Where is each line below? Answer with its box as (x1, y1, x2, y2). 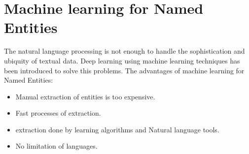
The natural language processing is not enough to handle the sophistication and (4, 46, 245, 56)
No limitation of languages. (15, 141, 98, 151)
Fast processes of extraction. (15, 108, 101, 118)
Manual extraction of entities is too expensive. (15, 91, 155, 101)
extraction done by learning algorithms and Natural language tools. (15, 124, 219, 134)
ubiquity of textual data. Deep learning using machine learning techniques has (4, 55, 240, 65)
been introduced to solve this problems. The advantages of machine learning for (4, 65, 245, 75)
